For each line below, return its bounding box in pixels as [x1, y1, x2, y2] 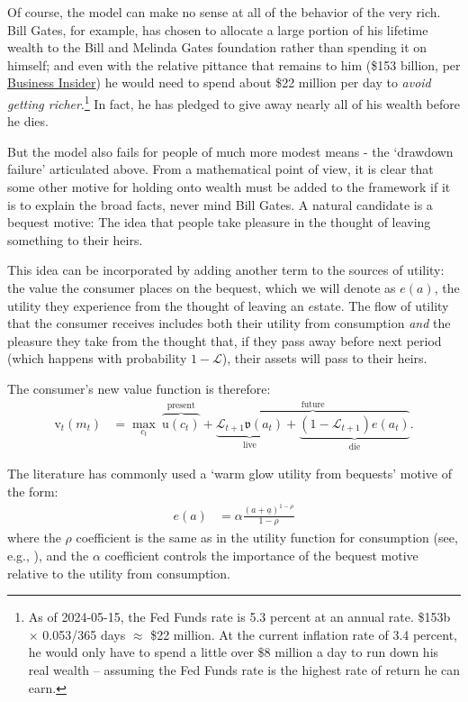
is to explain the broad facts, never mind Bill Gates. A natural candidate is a [7, 195, 433, 214]
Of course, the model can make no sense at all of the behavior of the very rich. [7, 3, 441, 21]
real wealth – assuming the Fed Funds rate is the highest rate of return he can [28, 660, 461, 679]
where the [7, 528, 61, 547]
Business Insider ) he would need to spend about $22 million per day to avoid [7, 73, 431, 92]
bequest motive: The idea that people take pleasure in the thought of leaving [7, 213, 431, 232]
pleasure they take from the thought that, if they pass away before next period [7, 331, 442, 350]
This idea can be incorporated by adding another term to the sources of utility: [7, 260, 445, 279]
